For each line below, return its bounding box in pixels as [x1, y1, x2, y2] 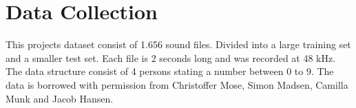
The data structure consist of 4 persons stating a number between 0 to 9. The [6, 64, 334, 78]
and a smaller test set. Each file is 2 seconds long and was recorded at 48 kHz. [6, 50, 336, 65]
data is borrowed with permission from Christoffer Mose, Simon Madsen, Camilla [6, 77, 348, 91]
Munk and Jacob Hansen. [6, 91, 114, 105]
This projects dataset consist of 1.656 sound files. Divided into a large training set [6, 37, 351, 52]
